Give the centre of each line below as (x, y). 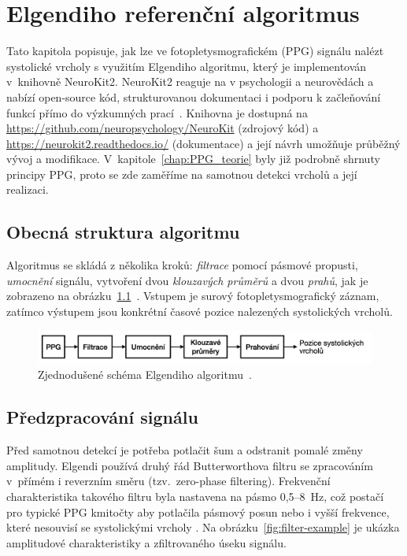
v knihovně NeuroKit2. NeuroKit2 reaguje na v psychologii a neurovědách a (190, 82)
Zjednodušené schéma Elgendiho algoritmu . (145, 374)
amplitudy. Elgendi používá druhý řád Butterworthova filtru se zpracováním (190, 465)
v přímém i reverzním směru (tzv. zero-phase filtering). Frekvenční (168, 481)
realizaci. (28, 189)
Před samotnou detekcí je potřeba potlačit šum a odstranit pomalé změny (185, 450)
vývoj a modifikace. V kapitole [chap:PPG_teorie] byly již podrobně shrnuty (193, 159)
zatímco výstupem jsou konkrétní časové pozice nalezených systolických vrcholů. (200, 311)
